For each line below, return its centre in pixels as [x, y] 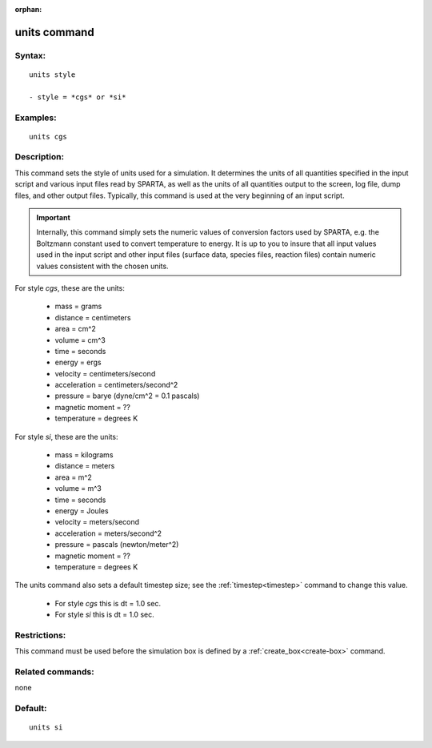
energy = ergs [78, 362]
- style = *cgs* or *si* [78, 97]
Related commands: [55, 672]
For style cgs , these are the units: [70, 288]
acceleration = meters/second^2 [108, 533]
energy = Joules [82, 511]
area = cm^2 [75, 329]
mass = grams [78, 306]
